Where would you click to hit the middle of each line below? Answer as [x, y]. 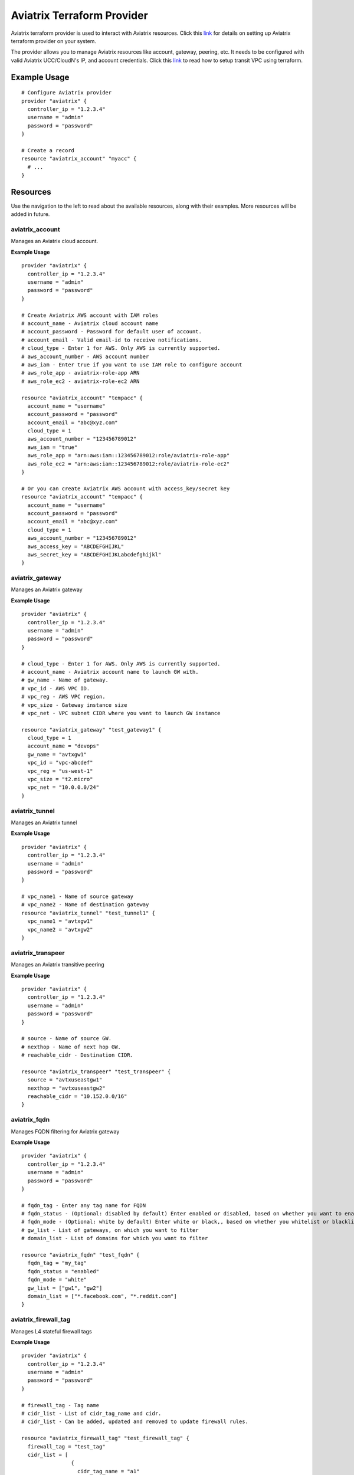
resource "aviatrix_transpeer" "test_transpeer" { [96, 1071]
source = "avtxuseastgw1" [65, 1080]
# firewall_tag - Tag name [60, 1405]
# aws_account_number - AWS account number [85, 356]
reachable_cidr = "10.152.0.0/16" [77, 1097]
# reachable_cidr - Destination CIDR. [78, 1055]
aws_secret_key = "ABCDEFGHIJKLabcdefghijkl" [94, 554]
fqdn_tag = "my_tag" [57, 1263]
